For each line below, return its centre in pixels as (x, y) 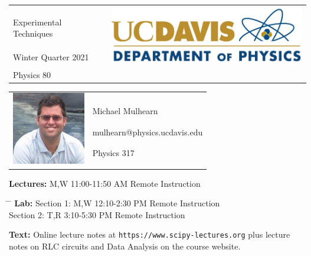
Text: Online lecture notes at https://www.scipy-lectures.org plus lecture (150, 234)
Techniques (33, 33)
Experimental (37, 22)
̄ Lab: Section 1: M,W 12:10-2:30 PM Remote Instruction (114, 203)
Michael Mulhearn (125, 111)
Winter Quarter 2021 (51, 56)
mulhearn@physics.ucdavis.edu (148, 132)
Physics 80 (32, 74)
